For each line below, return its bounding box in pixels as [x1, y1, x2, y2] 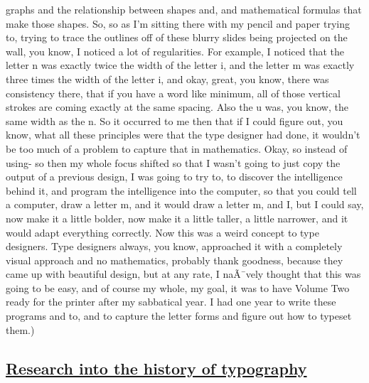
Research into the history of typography [6, 357, 307, 379]
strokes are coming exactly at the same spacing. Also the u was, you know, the [6, 99, 348, 114]
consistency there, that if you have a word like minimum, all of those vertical [6, 85, 341, 100]
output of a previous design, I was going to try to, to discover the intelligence [6, 169, 343, 184]
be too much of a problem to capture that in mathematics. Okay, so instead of [6, 141, 348, 156]
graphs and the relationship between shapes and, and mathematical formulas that [6, 2, 362, 16]
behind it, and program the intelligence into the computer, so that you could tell [6, 183, 357, 198]
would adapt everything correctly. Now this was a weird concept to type [6, 225, 319, 239]
